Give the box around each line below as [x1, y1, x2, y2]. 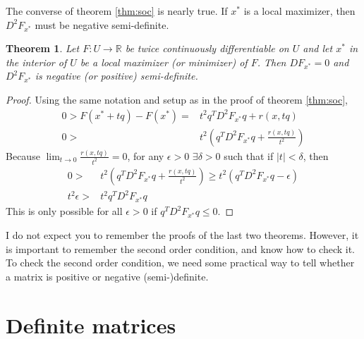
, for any [127, 148, 164, 163]
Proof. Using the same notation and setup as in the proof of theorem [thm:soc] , [6, 92, 348, 106]
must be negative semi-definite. [35, 17, 169, 32]
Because [6, 148, 40, 163]
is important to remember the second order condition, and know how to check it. [6, 241, 355, 256]
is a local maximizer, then [243, 4, 356, 18]
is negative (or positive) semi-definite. [35, 68, 198, 83]
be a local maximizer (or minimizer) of [80, 54, 248, 69]
